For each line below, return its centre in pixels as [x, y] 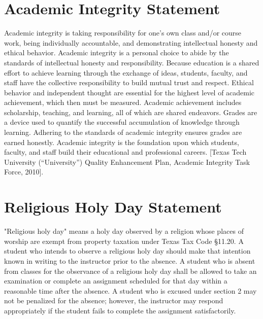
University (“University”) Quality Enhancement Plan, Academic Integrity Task [127, 162]
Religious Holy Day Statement [113, 207]
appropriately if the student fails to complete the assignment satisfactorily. [120, 310]
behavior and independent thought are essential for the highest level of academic [129, 92]
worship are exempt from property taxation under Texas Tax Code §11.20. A [124, 241]
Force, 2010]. [24, 172]
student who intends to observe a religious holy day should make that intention [127, 251]
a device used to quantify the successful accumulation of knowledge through [122, 122]
